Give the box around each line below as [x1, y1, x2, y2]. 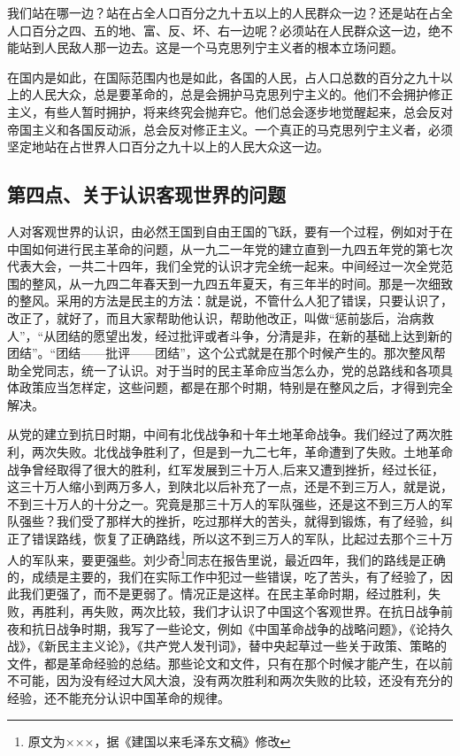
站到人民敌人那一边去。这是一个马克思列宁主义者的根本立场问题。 [19, 38, 403, 57]
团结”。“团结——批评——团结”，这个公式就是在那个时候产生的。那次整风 [7, 343, 433, 362]
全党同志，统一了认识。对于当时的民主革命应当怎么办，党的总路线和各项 [19, 360, 441, 379]
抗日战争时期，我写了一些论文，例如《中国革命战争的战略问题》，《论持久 [31, 619, 453, 637]
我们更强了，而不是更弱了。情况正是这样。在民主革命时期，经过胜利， [19, 584, 428, 603]
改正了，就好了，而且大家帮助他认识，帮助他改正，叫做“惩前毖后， [7, 308, 397, 327]
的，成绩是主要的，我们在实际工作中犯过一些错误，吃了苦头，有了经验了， [7, 567, 441, 585]
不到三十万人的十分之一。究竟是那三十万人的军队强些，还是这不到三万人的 [7, 494, 441, 513]
